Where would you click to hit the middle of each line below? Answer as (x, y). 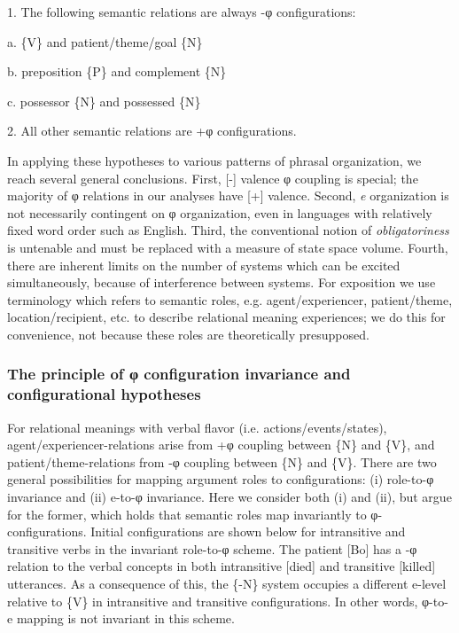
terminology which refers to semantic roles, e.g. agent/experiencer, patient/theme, (230, 299)
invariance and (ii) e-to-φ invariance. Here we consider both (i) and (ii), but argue (229, 497)
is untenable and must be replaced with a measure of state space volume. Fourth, (228, 247)
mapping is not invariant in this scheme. (125, 618)
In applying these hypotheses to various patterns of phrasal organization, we (214, 160)
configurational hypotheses (104, 394)
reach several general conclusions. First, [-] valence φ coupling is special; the (213, 178)
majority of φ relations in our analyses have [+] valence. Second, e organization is (228, 195)
